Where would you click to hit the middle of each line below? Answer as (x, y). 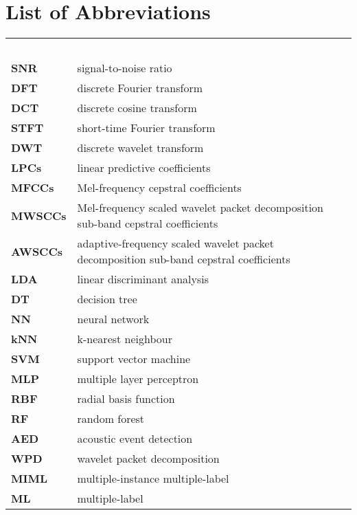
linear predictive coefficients (144, 168)
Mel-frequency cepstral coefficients (159, 188)
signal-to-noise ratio (125, 68)
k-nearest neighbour (125, 339)
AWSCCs (37, 251)
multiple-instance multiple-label (153, 479)
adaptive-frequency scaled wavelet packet (175, 243)
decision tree (107, 299)
